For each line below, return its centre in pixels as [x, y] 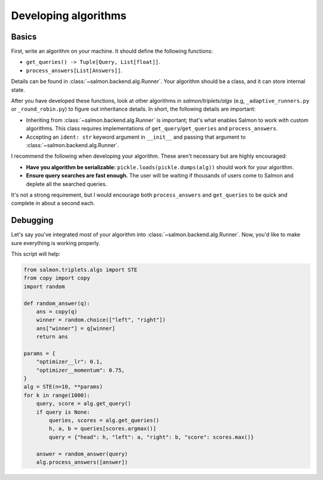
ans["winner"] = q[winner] [76, 328]
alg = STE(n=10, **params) [63, 387]
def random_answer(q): [57, 303]
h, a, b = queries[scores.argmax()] [103, 429]
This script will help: [36, 254]
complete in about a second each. [53, 203]
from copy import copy [57, 278]
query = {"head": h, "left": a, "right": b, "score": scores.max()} [151, 437]
